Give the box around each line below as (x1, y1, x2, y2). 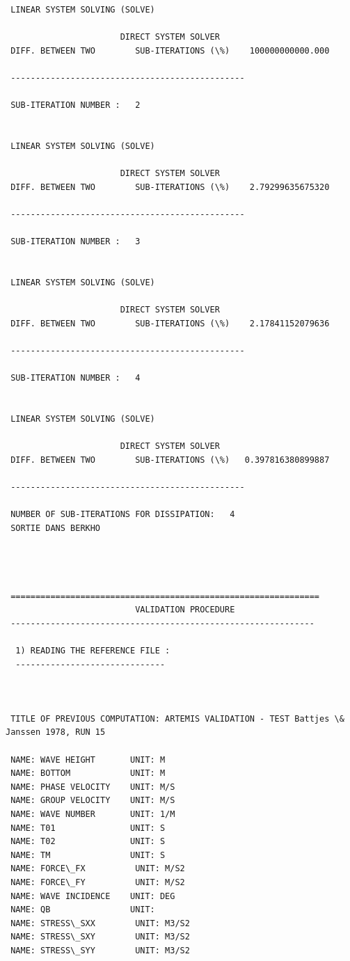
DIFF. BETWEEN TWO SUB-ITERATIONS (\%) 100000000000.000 (10, 45, 330, 56)
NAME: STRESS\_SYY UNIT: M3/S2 (10, 945, 190, 955)
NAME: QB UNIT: (10, 905, 155, 915)
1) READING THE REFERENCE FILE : (15, 645, 170, 656)
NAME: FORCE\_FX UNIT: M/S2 (10, 864, 185, 874)
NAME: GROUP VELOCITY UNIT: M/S (10, 795, 175, 806)
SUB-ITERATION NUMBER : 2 (10, 100, 141, 111)
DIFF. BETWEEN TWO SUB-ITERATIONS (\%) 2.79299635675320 (10, 182, 330, 192)
